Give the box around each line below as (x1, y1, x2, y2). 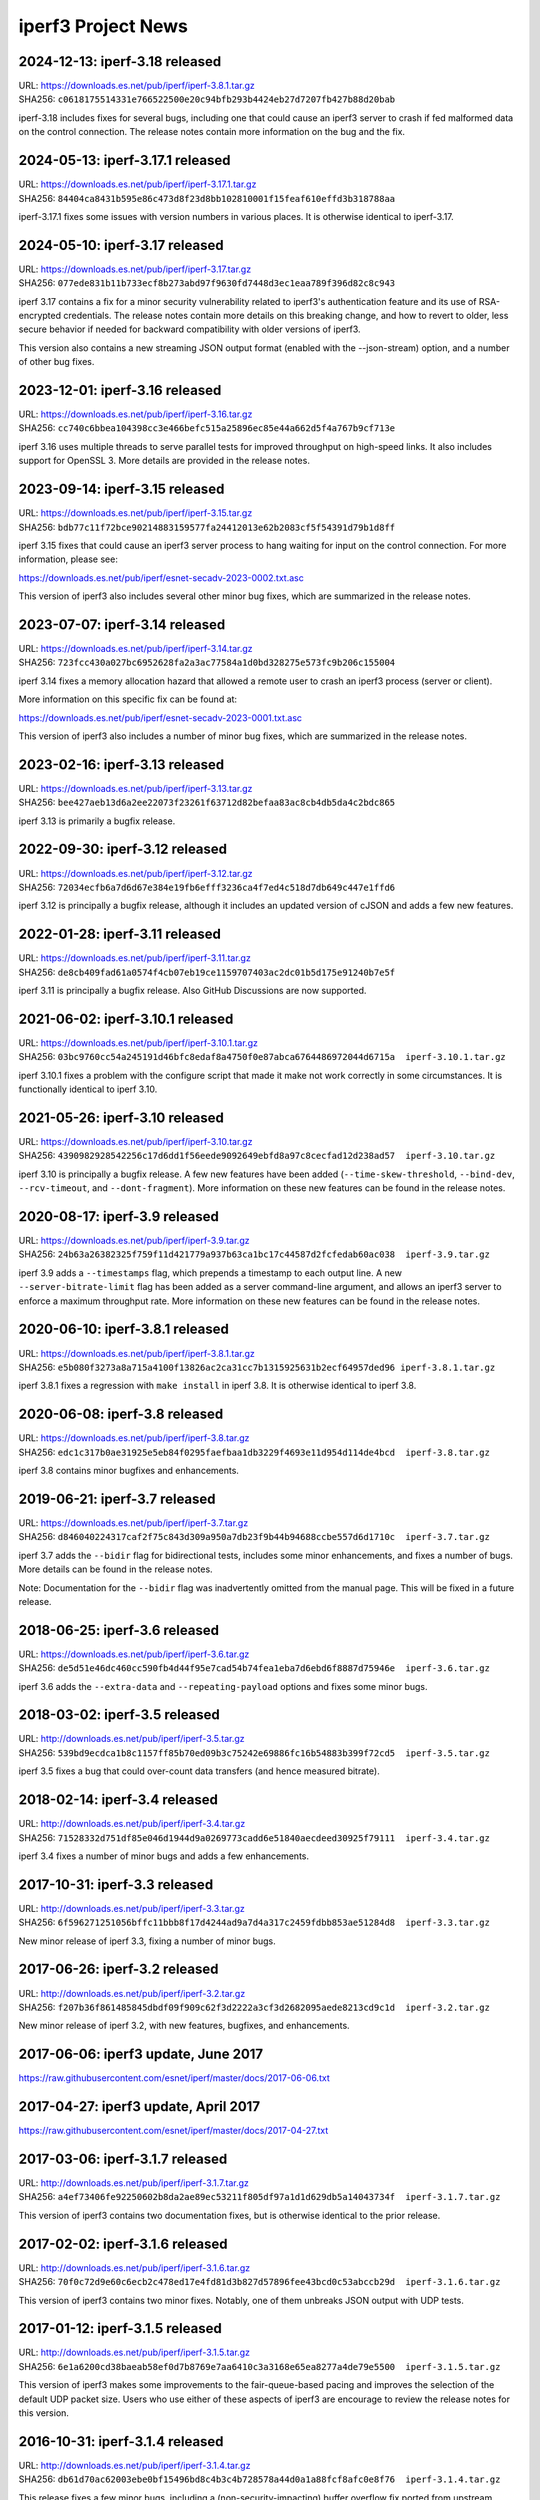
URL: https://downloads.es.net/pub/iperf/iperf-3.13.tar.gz (18, 782, 253, 794)
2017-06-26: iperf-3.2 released (18, 1961, 219, 1978)
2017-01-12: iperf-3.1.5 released (18, 2320, 222, 2337)
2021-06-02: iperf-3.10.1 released (18, 1010, 234, 1027)
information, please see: (18, 553, 119, 565)
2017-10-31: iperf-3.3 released (18, 1876, 214, 1893)
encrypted (18, 310, 62, 321)
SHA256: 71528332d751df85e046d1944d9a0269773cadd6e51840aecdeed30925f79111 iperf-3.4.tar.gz (18, 1831, 490, 1844)
